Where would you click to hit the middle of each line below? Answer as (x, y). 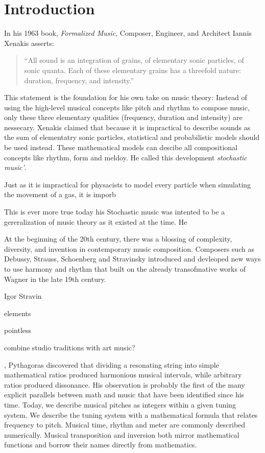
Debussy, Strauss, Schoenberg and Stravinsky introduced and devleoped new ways (132, 259)
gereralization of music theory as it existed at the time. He (96, 221)
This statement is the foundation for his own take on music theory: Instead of (126, 97)
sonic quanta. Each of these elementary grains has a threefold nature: (132, 70)
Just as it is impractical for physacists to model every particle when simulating (128, 184)
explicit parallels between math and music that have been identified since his (124, 395)
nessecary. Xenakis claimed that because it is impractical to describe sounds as (127, 127)
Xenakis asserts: (29, 43)
